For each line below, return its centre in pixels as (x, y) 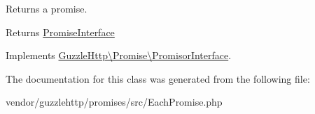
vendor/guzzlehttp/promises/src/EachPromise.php (114, 102)
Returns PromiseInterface (60, 32)
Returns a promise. (47, 8)
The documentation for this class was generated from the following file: (158, 78)
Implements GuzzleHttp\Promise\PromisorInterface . (119, 55)
